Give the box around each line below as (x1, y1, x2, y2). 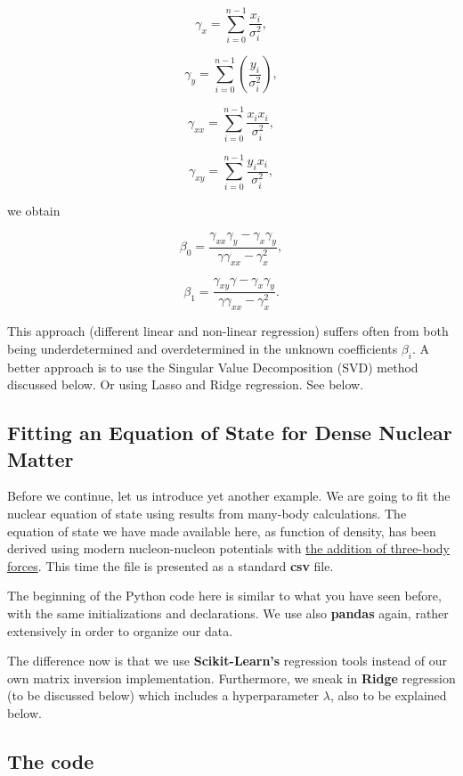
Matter (7, 445, 74, 472)
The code (7, 747, 94, 774)
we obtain (7, 201, 61, 220)
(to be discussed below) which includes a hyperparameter (7, 686, 320, 705)
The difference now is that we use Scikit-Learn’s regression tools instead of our (7, 651, 448, 670)
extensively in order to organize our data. (7, 621, 233, 640)
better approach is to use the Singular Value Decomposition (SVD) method (7, 357, 418, 376)
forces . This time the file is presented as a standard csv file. (7, 556, 334, 575)
